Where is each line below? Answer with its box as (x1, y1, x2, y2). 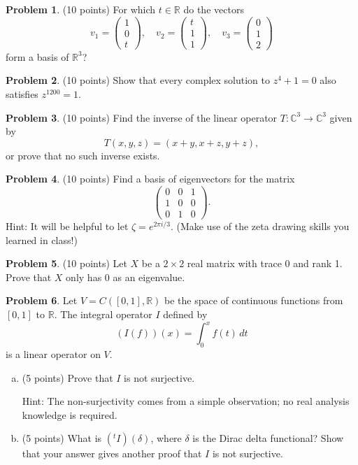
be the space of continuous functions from (164, 293, 343, 308)
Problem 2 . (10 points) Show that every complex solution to (6, 73, 271, 87)
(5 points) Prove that (22, 370, 113, 385)
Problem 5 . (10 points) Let (6, 256, 127, 271)
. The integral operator (54, 307, 152, 322)
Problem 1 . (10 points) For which (6, 2, 156, 16)
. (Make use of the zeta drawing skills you (170, 219, 350, 234)
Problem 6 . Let (6, 293, 78, 308)
